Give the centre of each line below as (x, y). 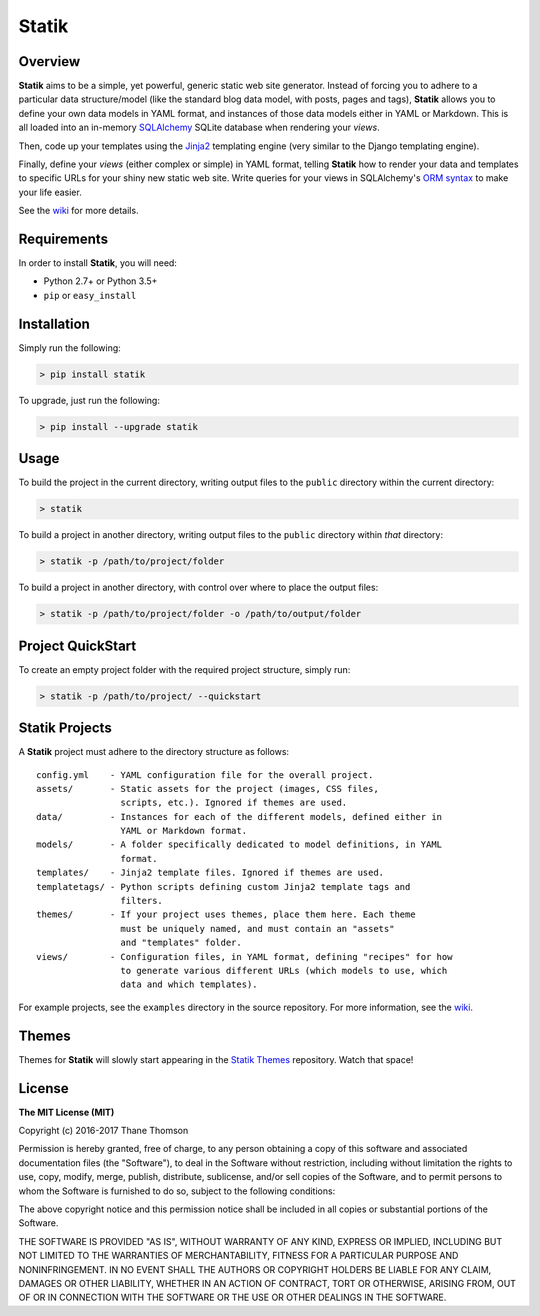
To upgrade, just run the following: (89, 400)
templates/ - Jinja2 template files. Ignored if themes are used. (210, 873)
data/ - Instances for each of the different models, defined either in (239, 816)
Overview (49, 61)
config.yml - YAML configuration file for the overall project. (205, 774)
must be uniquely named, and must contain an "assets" (257, 928)
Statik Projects (65, 728)
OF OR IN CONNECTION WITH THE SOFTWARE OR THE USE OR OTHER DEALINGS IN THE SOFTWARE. (232, 1297)
